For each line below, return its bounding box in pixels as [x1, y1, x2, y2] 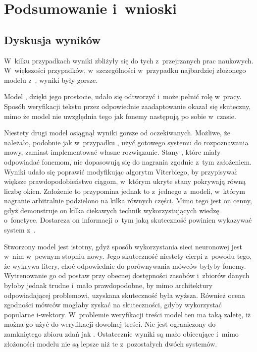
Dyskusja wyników [4, 32, 101, 47]
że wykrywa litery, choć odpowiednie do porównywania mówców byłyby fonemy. [4, 260, 246, 271]
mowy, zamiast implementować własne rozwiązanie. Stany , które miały [4, 147, 221, 157]
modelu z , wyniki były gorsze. [4, 74, 98, 85]
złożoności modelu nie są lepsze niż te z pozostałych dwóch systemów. [4, 338, 217, 349]
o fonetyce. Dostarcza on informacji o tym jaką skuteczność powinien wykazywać [4, 215, 252, 225]
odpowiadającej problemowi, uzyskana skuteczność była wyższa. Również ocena [4, 290, 246, 300]
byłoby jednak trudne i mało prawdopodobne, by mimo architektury [4, 280, 213, 291]
